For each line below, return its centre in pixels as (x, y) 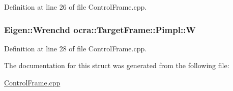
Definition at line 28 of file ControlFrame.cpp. (76, 48)
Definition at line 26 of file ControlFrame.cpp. (76, 7)
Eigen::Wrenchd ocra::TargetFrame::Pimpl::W (100, 29)
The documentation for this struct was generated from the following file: (117, 65)
